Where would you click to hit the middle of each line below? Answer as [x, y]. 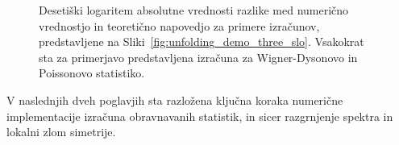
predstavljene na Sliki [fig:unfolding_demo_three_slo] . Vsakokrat [202, 41]
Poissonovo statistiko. [92, 73]
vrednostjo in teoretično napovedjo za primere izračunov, [179, 25]
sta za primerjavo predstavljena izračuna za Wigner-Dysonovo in [198, 57]
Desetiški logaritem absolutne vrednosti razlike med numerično [194, 10]
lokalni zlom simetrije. [61, 132]
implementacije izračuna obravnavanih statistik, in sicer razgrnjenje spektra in [200, 116]
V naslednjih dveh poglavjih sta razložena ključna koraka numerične [175, 99]
